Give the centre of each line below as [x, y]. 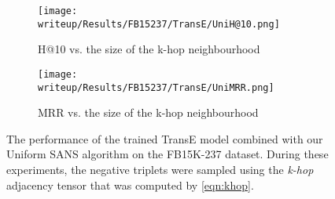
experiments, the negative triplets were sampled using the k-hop [160, 169]
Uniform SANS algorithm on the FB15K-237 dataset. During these [167, 154]
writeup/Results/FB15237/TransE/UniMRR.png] [156, 87]
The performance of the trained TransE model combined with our [165, 138]
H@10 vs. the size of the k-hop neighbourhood [149, 49]
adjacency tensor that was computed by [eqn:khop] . [130, 185]
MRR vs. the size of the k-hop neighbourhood [148, 112]
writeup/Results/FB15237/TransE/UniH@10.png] [159, 24]
